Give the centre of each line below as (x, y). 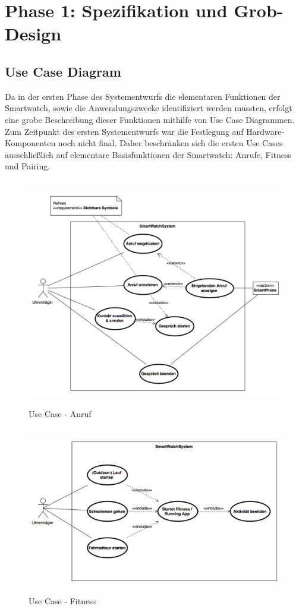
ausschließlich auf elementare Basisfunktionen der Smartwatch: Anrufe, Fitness (148, 154)
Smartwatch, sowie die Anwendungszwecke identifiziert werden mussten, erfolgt (149, 108)
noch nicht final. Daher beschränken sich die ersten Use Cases (170, 143)
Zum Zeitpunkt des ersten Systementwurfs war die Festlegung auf (124, 131)
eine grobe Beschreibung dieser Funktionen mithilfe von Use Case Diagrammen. (150, 119)
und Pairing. (28, 166)
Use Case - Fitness (62, 600)
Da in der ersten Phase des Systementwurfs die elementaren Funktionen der (143, 96)
